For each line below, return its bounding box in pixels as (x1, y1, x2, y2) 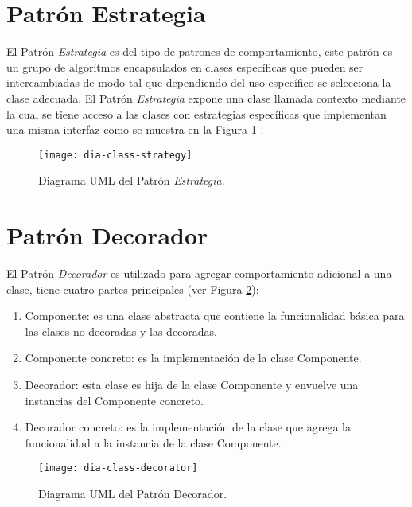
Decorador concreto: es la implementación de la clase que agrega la (25, 419, 351, 435)
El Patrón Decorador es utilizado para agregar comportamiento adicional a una (6, 265, 392, 282)
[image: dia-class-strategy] (38, 149, 192, 161)
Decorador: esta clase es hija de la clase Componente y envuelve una (25, 376, 359, 393)
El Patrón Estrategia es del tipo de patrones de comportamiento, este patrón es (6, 43, 393, 60)
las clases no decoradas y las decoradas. (25, 322, 218, 339)
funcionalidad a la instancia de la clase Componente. (25, 434, 282, 450)
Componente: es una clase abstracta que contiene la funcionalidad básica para (25, 307, 405, 324)
